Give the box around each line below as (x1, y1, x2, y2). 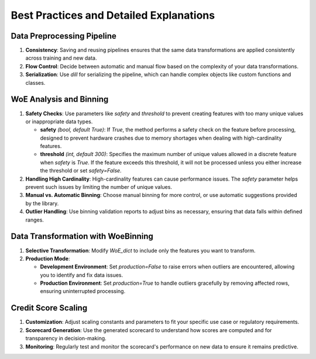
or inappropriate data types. (25, 118, 93, 125)
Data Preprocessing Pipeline (11, 31, 117, 41)
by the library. (25, 199, 59, 207)
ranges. (25, 216, 44, 223)
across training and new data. (25, 54, 97, 61)
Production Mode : (25, 255, 70, 262)
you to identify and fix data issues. (40, 271, 123, 278)
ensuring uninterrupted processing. (40, 288, 126, 295)
